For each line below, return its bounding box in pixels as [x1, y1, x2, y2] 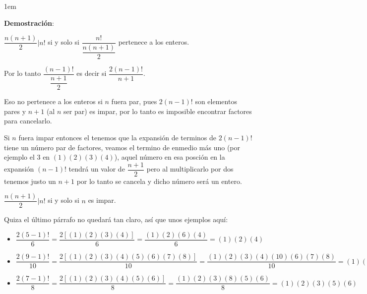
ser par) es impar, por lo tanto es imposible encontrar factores [63, 106, 252, 116]
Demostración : [4, 17, 54, 28]
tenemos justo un [4, 176, 56, 186]
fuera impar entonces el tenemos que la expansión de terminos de [18, 132, 217, 142]
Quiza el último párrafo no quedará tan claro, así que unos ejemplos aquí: [4, 214, 228, 225]
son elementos [195, 96, 237, 107]
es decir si [76, 68, 107, 78]
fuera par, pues [111, 96, 157, 107]
